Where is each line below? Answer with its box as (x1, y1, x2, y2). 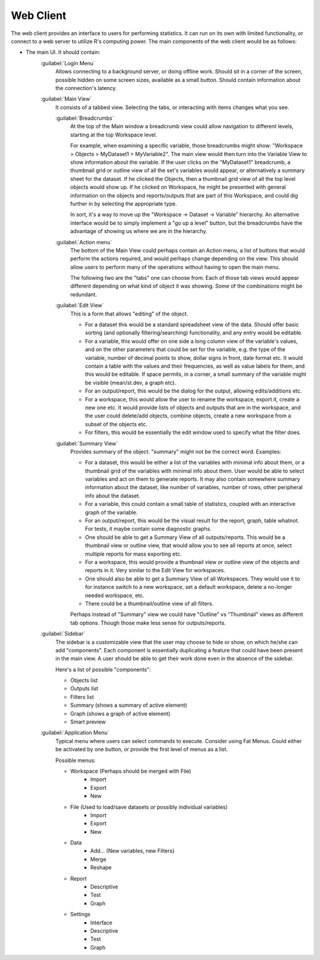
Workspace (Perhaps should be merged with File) (70, 767, 191, 774)
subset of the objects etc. (85, 420, 148, 428)
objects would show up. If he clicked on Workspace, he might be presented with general (70, 184, 286, 191)
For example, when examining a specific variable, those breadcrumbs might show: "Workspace (70, 142, 303, 149)
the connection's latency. (55, 84, 117, 91)
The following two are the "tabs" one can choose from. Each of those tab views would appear (70, 275, 299, 282)
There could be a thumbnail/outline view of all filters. (85, 599, 214, 607)
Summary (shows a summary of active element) (70, 701, 187, 709)
